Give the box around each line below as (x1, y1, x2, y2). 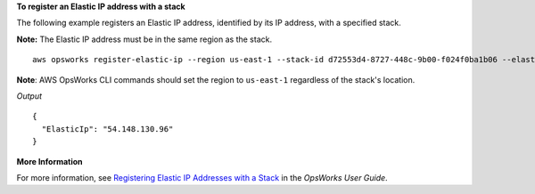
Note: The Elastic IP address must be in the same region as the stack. (16, 34, 272, 44)
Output (16, 90, 43, 101)
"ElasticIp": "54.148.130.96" (41, 124, 174, 133)
